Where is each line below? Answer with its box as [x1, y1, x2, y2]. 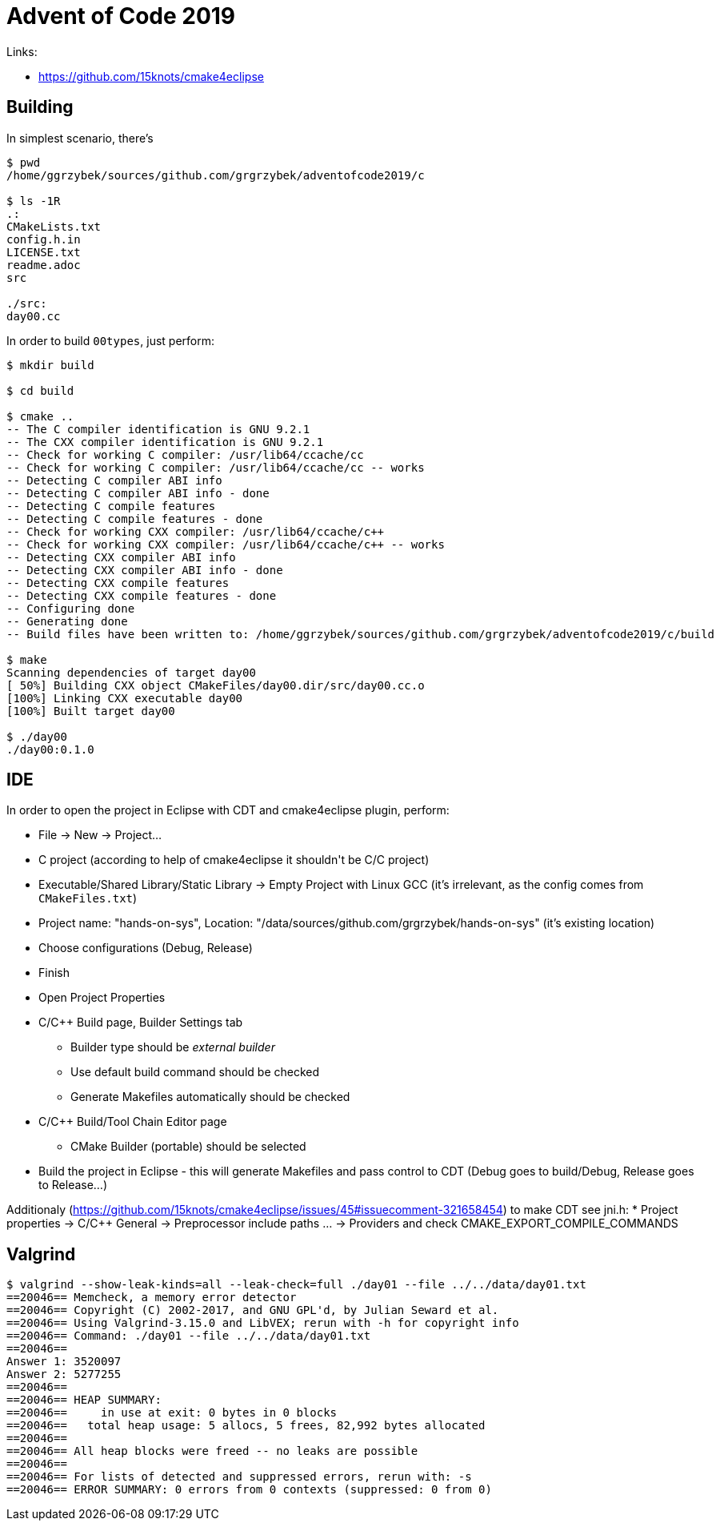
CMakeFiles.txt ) [38, 891, 138, 906]
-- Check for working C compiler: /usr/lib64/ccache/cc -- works [6, 460, 425, 474]
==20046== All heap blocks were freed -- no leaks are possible [6, 1445, 418, 1458]
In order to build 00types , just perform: [6, 333, 215, 348]
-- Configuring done [6, 601, 135, 615]
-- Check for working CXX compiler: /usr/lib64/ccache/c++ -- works [6, 537, 445, 551]
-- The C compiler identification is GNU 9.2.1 [6, 422, 310, 436]
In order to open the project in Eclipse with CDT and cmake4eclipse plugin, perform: [6, 803, 450, 818]
